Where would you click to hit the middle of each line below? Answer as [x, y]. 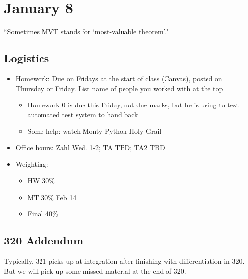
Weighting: [32, 164]
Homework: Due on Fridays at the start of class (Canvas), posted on [119, 78]
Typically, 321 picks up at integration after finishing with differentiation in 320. [124, 261]
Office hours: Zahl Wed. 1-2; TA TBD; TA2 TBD [90, 147]
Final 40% [43, 214]
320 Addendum [44, 240]
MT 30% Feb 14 [52, 197]
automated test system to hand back [83, 114]
